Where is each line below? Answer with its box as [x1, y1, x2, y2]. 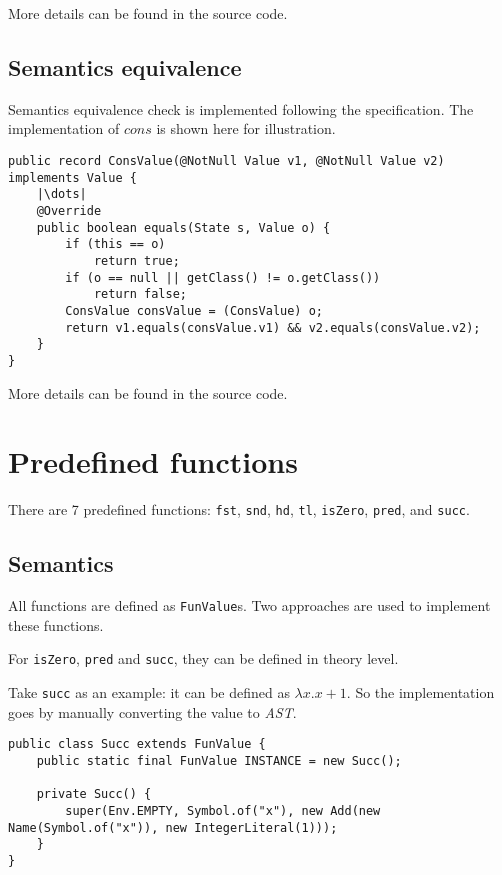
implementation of [8, 118, 120, 139]
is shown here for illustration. [156, 118, 336, 139]
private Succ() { [36, 787, 152, 802]
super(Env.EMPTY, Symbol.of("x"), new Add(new [65, 803, 381, 818]
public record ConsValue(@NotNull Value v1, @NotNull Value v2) [8, 153, 445, 168]
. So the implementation [346, 682, 495, 702]
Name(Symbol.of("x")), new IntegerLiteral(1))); [8, 820, 338, 835]
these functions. [8, 614, 104, 635]
